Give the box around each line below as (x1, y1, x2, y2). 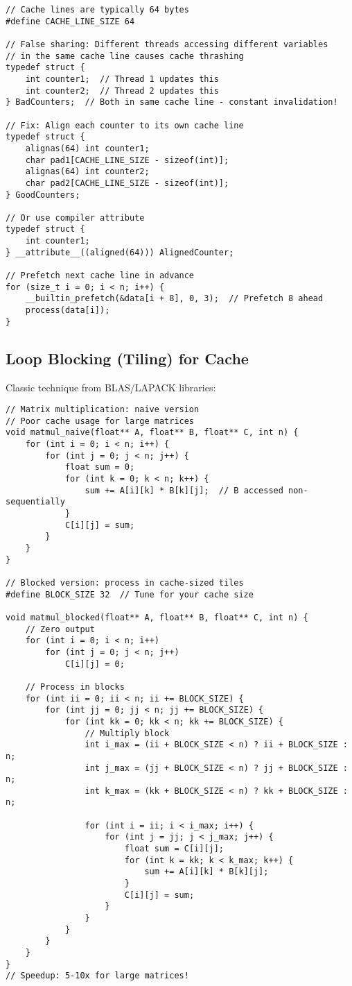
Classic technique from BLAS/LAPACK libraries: (6, 380, 216, 394)
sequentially (6, 497, 65, 507)
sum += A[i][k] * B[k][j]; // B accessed (85, 485, 283, 495)
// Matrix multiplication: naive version (6, 405, 200, 415)
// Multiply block (85, 728, 170, 738)
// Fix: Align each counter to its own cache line (6, 120, 244, 130)
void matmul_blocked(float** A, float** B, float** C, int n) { (6, 612, 308, 622)
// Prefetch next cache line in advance (6, 271, 195, 281)
